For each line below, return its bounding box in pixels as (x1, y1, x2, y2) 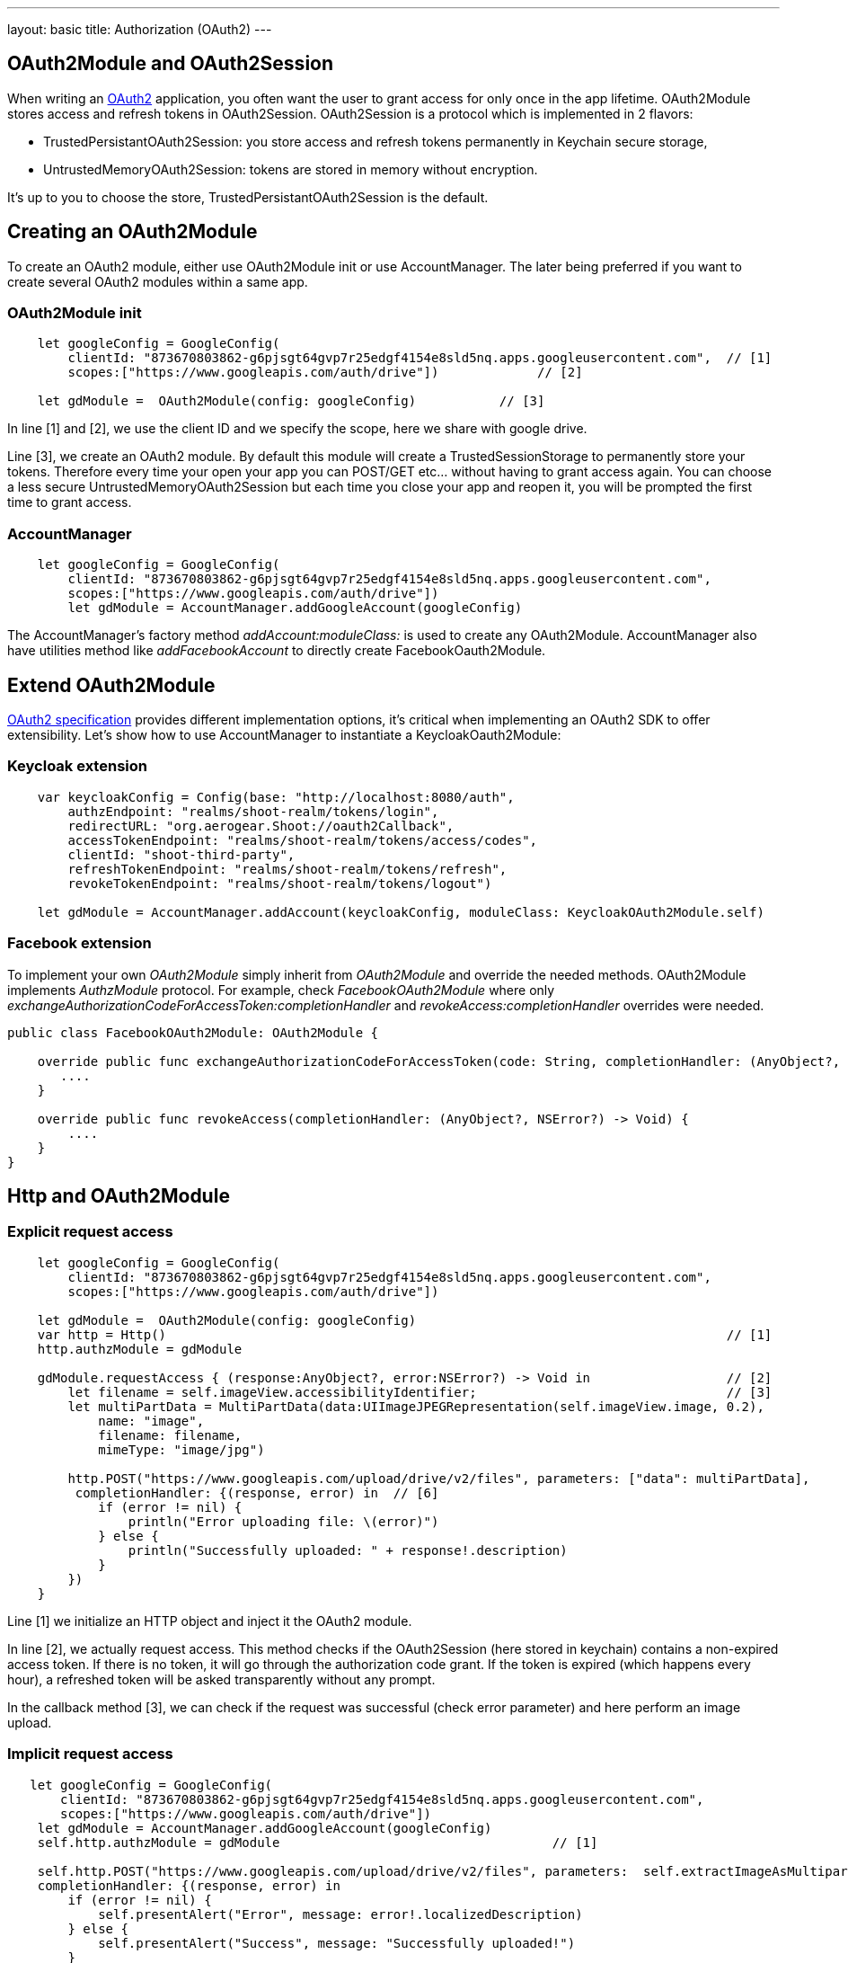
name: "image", (98, 1413, 205, 1428)
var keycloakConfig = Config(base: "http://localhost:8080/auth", (37, 789, 515, 804)
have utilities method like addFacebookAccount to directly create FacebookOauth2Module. (7, 643, 546, 659)
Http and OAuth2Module (7, 1184, 230, 1207)
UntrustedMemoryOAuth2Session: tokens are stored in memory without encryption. (43, 161, 538, 177)
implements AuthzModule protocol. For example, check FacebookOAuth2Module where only (7, 981, 555, 998)
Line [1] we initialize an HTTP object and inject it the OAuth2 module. (7, 1612, 412, 1629)
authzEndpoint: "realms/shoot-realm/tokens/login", (67, 804, 439, 819)
